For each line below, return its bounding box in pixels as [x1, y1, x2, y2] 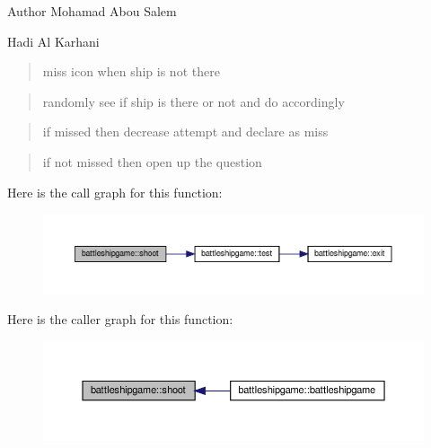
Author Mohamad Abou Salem [7, 2, 177, 20]
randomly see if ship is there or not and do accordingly [42, 92, 345, 110]
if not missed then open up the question [42, 152, 262, 171]
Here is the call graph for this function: [7, 182, 223, 201]
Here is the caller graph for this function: [7, 310, 233, 329]
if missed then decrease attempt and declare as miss [42, 122, 329, 141]
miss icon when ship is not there [42, 62, 220, 81]
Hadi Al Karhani [7, 31, 100, 50]
